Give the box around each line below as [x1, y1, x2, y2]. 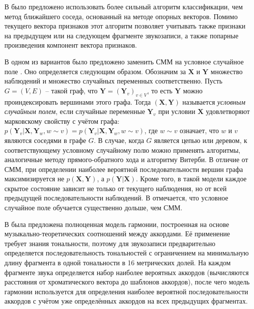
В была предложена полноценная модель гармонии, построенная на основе [4, 219, 229, 229]
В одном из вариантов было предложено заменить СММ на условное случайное [4, 56, 244, 66]
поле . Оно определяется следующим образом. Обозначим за [4, 66, 186, 76]
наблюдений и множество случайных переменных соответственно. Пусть [4, 76, 223, 86]
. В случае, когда [93, 135, 144, 145]
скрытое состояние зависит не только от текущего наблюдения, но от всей [4, 183, 227, 193]
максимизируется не [4, 173, 64, 184]
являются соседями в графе [4, 135, 86, 145]
